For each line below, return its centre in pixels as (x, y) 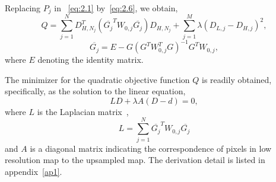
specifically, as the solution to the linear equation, (95, 91)
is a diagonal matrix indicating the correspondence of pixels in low (151, 148)
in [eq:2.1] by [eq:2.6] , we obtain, (116, 8)
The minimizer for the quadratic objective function (97, 79)
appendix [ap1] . (34, 171)
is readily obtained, (237, 79)
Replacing (23, 8)
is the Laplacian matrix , (83, 111)
